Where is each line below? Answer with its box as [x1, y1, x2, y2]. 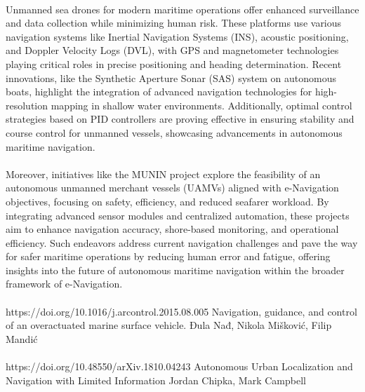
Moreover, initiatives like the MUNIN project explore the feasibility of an [6, 166, 321, 181]
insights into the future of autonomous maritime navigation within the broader [6, 262, 345, 277]
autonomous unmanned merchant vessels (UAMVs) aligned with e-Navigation [6, 180, 339, 195]
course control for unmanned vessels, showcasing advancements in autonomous [6, 125, 343, 140]
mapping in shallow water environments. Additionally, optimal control [51, 97, 352, 112]
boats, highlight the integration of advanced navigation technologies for [6, 84, 312, 99]
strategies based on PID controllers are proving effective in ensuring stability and [6, 111, 354, 126]
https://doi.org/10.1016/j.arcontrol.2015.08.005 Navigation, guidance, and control [6, 304, 357, 318]
